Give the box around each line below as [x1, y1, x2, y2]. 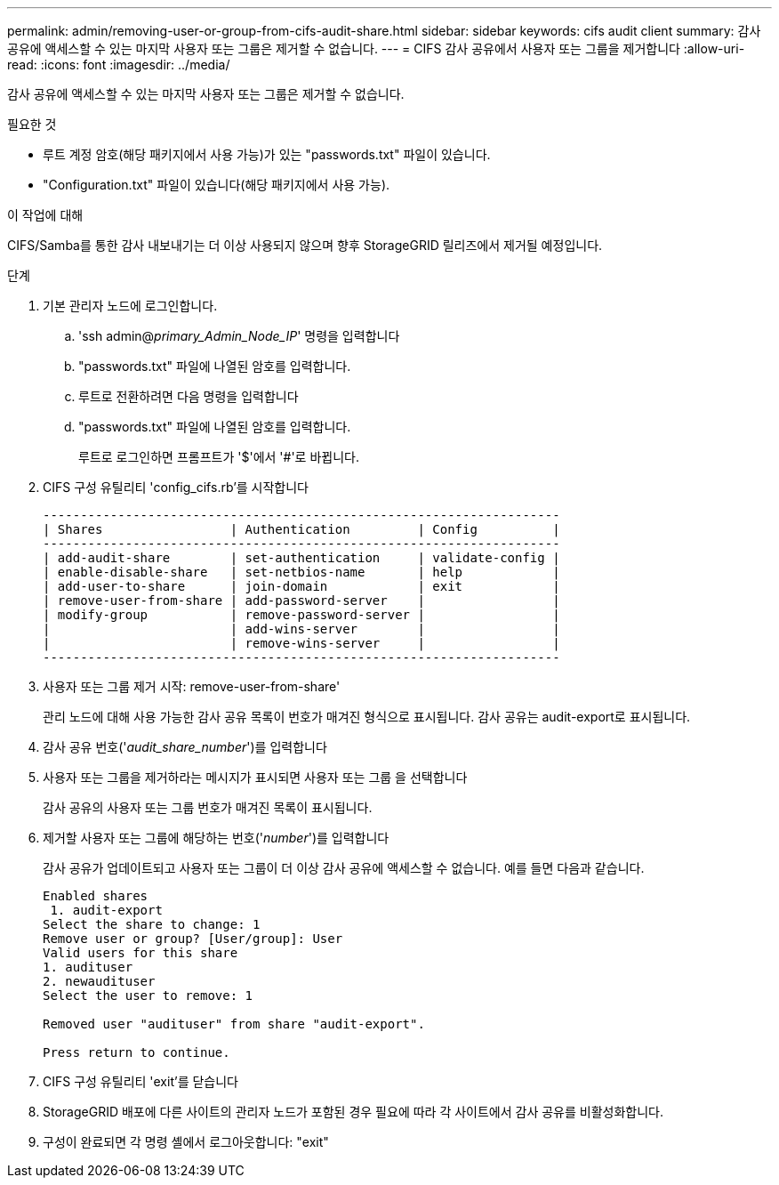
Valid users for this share [43, 946, 238, 960]
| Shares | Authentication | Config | [43, 522, 560, 536]
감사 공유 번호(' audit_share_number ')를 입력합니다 [43, 739, 327, 754]
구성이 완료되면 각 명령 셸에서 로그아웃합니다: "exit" [43, 1134, 329, 1149]
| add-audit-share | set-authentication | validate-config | [43, 551, 560, 565]
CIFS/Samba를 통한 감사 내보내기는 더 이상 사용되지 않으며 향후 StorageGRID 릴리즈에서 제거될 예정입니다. [7, 238, 603, 253]
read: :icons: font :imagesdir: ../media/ [7, 57, 230, 72]
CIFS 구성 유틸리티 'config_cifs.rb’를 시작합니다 [43, 480, 309, 495]
